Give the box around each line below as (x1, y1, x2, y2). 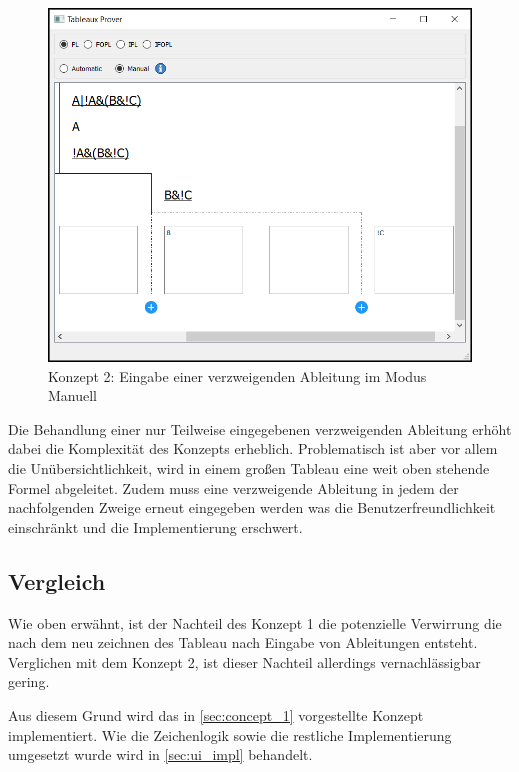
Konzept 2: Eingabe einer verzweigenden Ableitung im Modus (48, 365, 427, 386)
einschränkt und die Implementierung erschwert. (8, 516, 303, 537)
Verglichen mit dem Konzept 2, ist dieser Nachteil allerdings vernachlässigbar (8, 651, 481, 672)
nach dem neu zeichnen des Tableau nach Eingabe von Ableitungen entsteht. (8, 632, 478, 653)
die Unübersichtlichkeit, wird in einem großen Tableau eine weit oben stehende (8, 458, 490, 478)
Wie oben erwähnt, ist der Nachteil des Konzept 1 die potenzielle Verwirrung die (8, 612, 502, 633)
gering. (8, 671, 50, 692)
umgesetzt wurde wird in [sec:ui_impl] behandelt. (8, 744, 313, 765)
